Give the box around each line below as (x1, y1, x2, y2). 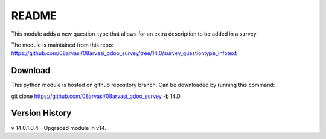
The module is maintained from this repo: (11, 41, 114, 48)
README (11, 9, 57, 22)
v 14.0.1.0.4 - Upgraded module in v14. (11, 124, 107, 131)
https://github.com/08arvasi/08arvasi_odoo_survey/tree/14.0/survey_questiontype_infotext (11, 50, 237, 57)
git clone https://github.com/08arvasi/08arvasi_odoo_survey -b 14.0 (11, 92, 181, 100)
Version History (11, 108, 72, 118)
